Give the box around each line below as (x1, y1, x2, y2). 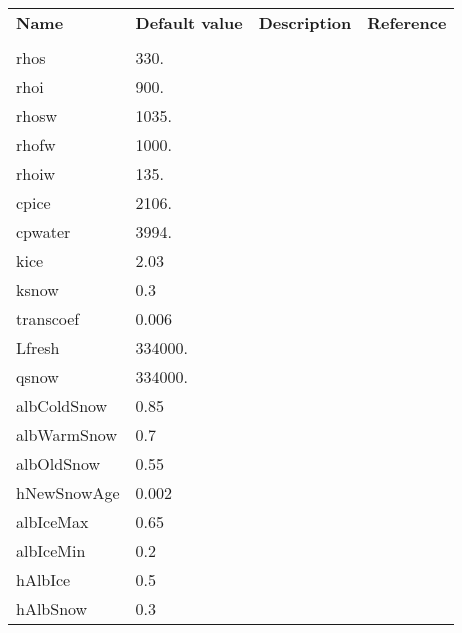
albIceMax (16, 510, 89, 533)
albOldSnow (16, 452, 101, 475)
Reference (367, 11, 447, 34)
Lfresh (16, 336, 60, 359)
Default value (135, 11, 243, 34)
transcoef (16, 307, 80, 330)
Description (258, 11, 352, 34)
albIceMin (16, 539, 86, 562)
